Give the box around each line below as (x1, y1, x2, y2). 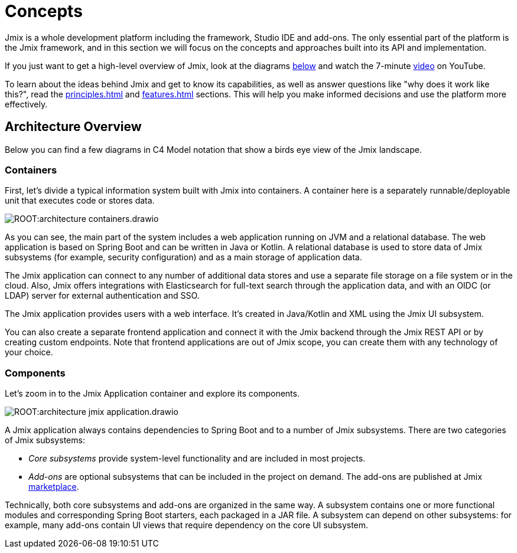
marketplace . (28, 482, 79, 492)
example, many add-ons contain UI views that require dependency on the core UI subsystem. (5, 520, 369, 531)
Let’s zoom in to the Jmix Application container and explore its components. (5, 388, 300, 399)
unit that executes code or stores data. (5, 195, 155, 206)
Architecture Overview (5, 119, 142, 135)
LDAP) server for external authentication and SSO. (5, 290, 200, 301)
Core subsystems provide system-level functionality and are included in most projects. (28, 453, 366, 464)
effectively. (5, 99, 48, 109)
